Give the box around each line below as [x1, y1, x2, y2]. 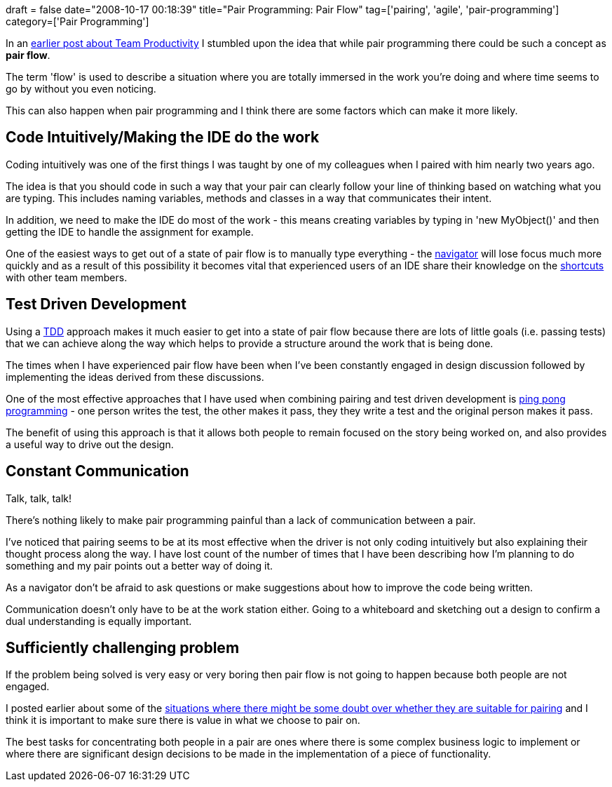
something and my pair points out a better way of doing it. [6, 559, 273, 572]
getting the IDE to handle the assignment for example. [6, 225, 254, 238]
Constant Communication [6, 462, 189, 480]
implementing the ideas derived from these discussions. [6, 370, 264, 383]
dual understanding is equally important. [6, 614, 192, 627]
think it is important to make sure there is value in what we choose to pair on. [6, 714, 360, 727]
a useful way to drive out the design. [6, 438, 174, 450]
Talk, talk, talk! [6, 492, 72, 504]
